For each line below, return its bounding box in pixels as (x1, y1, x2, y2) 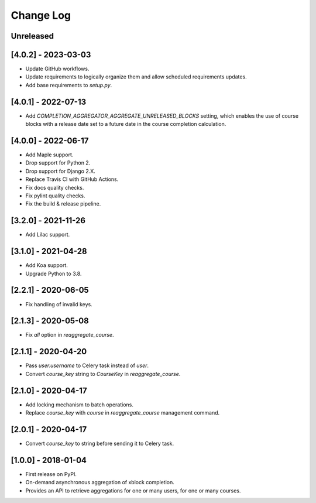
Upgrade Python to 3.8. (25, 270, 82, 277)
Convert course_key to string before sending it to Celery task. (25, 440, 174, 447)
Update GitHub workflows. (25, 65, 90, 73)
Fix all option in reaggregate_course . (25, 331, 114, 338)
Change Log (11, 9, 71, 22)
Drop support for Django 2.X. (25, 167, 96, 174)
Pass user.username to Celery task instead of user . (25, 362, 149, 369)
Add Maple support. (25, 151, 74, 158)
